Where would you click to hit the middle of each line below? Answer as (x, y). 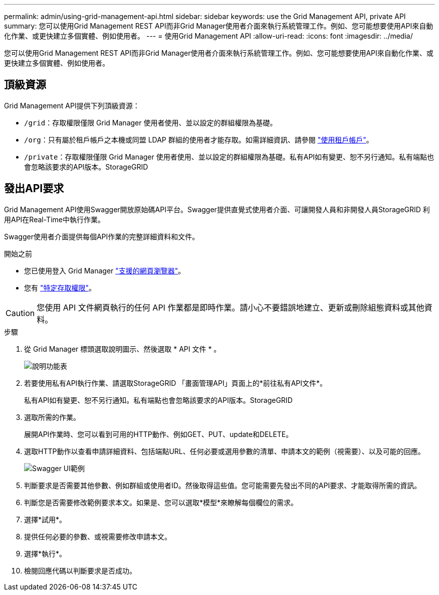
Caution (20, 313)
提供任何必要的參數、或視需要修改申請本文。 (98, 536)
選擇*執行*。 (45, 553)
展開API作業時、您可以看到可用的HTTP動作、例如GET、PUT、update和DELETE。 (159, 434)
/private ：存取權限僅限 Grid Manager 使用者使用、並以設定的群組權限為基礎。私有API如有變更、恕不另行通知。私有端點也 (229, 157)
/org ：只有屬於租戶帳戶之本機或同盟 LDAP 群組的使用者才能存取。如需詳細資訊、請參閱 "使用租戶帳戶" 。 (199, 139)
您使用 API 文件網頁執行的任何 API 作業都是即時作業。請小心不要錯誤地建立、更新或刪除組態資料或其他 (231, 307)
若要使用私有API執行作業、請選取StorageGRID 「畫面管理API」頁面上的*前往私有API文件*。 (176, 383)
